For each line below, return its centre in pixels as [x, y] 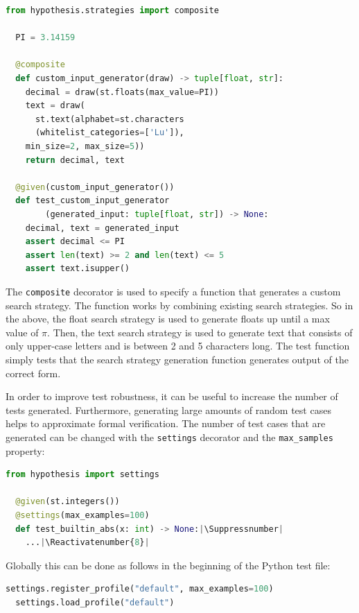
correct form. [33, 373]
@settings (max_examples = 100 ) [82, 515]
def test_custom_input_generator [93, 201]
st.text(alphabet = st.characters [110, 119]
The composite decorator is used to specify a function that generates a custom [173, 291]
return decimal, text [75, 160]
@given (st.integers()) [68, 502]
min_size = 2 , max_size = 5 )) [85, 146]
